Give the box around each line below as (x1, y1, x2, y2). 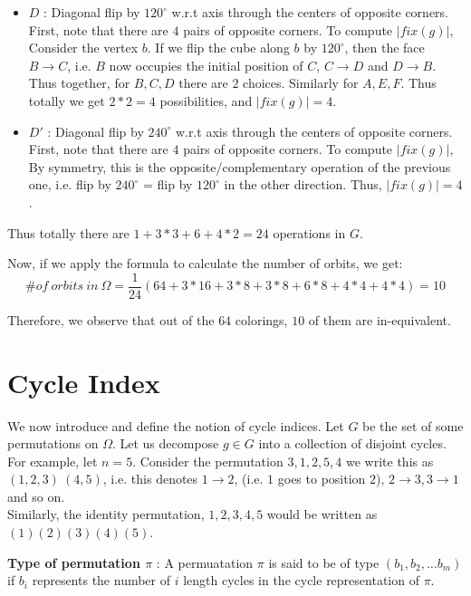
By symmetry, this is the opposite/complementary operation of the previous (28, 157, 451, 176)
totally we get (28, 91, 105, 110)
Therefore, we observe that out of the (7, 310, 215, 329)
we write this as (346, 451, 434, 470)
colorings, (235, 310, 288, 329)
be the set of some (362, 416, 464, 435)
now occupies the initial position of (109, 55, 303, 74)
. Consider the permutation (132, 451, 284, 470)
